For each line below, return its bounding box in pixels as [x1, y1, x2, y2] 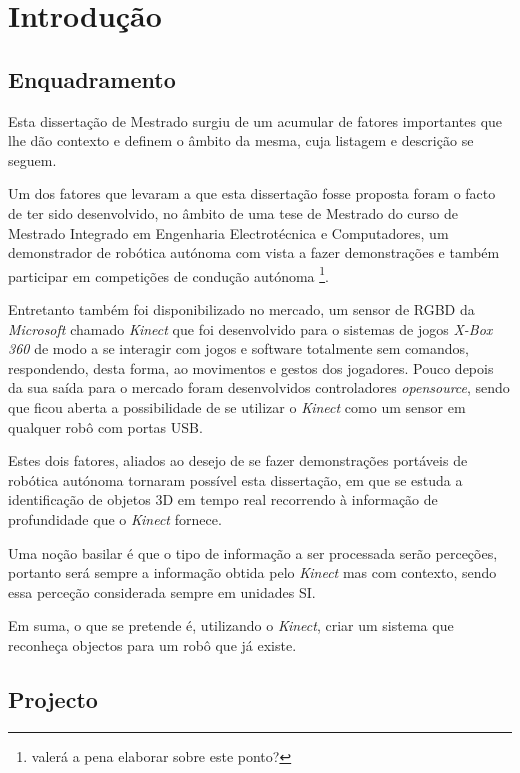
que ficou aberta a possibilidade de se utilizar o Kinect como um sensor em [8, 396, 466, 417]
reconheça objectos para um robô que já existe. [8, 634, 297, 655]
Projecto [8, 683, 98, 714]
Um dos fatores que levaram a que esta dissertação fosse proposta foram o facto [8, 183, 496, 204]
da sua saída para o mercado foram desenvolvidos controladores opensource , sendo [8, 377, 510, 398]
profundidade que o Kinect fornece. [8, 508, 222, 529]
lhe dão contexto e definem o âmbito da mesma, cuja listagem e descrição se [8, 130, 474, 151]
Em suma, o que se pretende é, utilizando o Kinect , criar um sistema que [8, 615, 454, 636]
